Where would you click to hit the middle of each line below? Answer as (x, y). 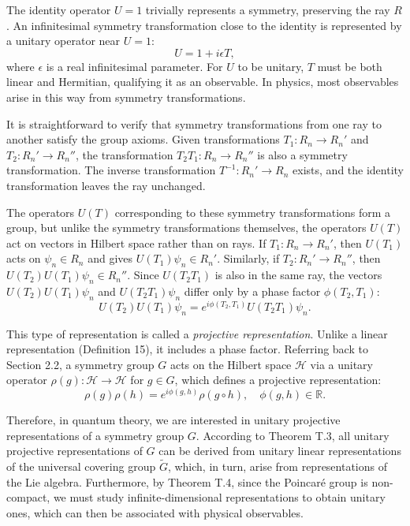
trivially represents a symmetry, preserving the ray (268, 9)
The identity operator (59, 9)
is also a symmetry (302, 154)
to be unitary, (271, 66)
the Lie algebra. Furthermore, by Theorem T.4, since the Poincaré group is (187, 481)
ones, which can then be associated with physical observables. (155, 512)
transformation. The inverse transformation (111, 170)
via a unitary (341, 364)
